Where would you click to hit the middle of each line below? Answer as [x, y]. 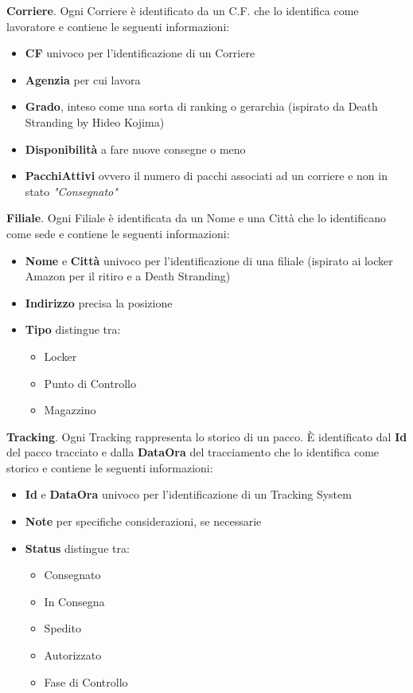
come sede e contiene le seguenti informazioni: [118, 233]
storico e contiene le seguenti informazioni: [110, 467]
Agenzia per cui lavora [83, 79]
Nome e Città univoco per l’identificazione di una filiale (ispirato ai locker [209, 260]
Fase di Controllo [86, 681]
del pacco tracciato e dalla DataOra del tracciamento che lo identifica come [193, 452]
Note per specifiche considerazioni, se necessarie [143, 521]
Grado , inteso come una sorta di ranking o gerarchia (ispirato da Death [201, 106]
